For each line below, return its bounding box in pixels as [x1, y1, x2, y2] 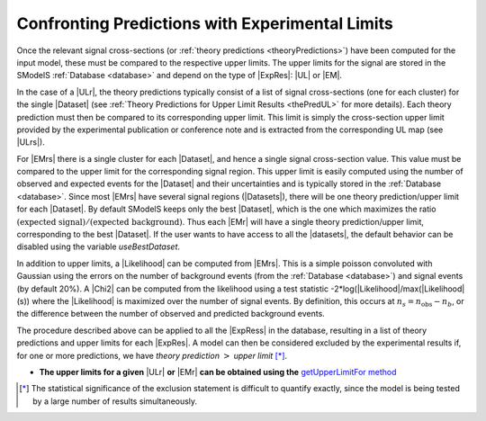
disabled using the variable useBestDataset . [16, 241, 180, 252]
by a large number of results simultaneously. [32, 396, 198, 407]
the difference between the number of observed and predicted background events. [16, 309, 326, 319]
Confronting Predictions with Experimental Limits [16, 13, 393, 33]
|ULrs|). [16, 137, 45, 148]
